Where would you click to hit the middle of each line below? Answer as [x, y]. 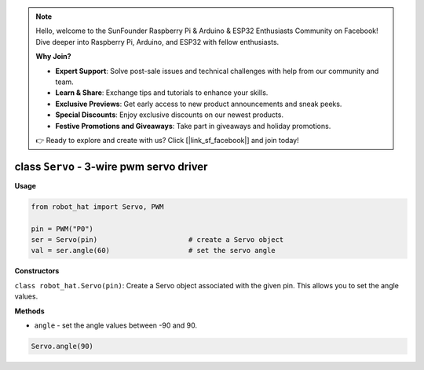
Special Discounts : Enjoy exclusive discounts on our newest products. [170, 115]
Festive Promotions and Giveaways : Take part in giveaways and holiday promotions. [193, 126]
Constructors [37, 271]
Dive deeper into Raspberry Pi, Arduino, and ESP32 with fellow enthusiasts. [157, 42]
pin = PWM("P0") [62, 229]
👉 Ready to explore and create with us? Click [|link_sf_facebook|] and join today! [167, 140]
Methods [29, 311]
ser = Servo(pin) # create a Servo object [157, 239]
